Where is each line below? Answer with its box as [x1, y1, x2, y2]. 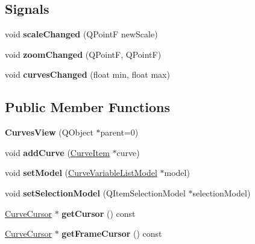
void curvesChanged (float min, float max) [5, 68, 170, 81]
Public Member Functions [5, 98, 170, 116]
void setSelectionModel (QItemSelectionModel [5, 186, 186, 199]
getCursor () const [61, 207, 136, 219]
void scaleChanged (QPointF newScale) [5, 28, 158, 40]
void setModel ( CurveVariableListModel [5, 166, 157, 179]
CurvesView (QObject [5, 126, 93, 139]
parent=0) [100, 126, 139, 139]
